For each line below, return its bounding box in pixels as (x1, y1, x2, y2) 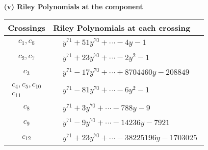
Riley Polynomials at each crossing (53, 21, 190, 33)
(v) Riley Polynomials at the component (4, 1, 143, 11)
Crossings (8, 21, 46, 33)
